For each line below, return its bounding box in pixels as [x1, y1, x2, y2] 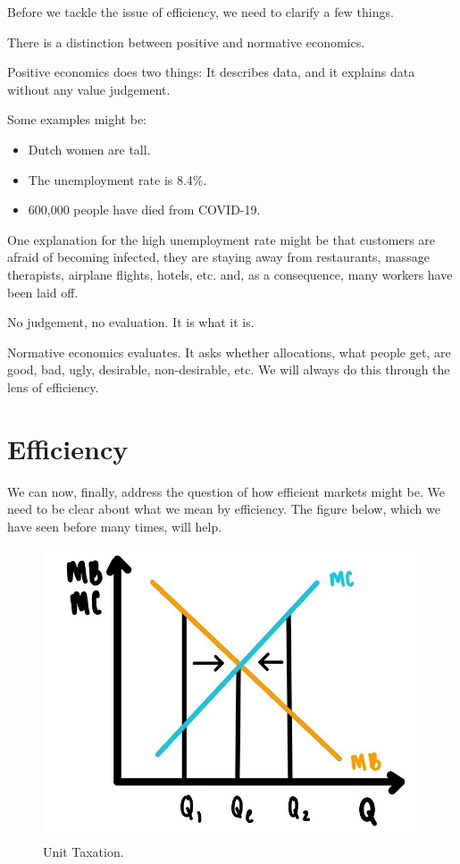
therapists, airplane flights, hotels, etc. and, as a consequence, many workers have [7, 264, 453, 283]
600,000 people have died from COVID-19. [28, 200, 261, 219]
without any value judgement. [7, 80, 171, 98]
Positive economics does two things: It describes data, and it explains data [7, 63, 415, 81]
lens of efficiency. [7, 377, 99, 396]
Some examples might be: [7, 110, 147, 129]
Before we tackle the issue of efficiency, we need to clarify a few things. [7, 3, 394, 21]
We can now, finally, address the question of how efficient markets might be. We [7, 482, 445, 500]
